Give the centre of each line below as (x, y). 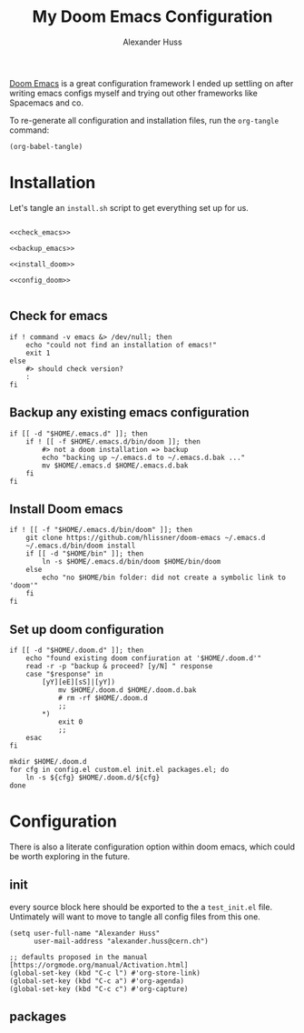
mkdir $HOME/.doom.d (49, 762)
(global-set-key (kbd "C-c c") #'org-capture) (99, 988)
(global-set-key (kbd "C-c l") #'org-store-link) (105, 973)
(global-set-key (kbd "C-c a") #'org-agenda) (97, 981)
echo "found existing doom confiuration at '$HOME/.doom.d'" (143, 658)
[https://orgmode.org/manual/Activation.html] (99, 965)
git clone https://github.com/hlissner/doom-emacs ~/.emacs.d (146, 538)
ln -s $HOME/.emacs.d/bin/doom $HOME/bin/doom (132, 562)
